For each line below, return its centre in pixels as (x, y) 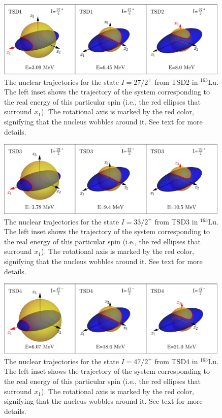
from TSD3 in (176, 221)
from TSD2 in (176, 82)
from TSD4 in (176, 361)
